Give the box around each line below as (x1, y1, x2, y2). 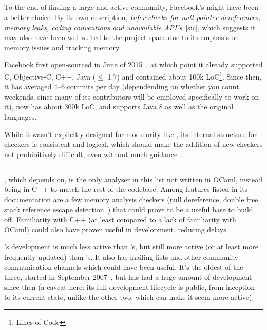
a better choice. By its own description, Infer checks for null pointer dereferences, (4, 11, 261, 22)
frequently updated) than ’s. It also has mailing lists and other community (4, 251, 238, 262)
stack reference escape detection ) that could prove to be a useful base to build (4, 204, 253, 215)
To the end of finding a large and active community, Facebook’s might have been (4, 2, 258, 12)
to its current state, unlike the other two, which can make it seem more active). (4, 292, 254, 302)
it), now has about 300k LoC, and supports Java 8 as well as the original (4, 101, 234, 112)
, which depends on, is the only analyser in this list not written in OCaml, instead (4, 173, 263, 184)
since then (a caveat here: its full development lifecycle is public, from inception (4, 281, 255, 292)
